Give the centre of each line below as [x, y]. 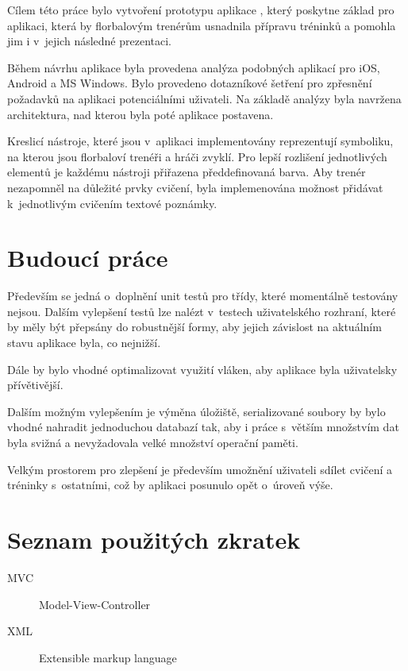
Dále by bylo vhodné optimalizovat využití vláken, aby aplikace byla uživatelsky [202, 369]
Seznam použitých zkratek [154, 539]
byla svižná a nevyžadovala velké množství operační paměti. [153, 442]
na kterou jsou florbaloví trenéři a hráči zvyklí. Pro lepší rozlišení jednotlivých [197, 156]
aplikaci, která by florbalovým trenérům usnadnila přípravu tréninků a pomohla [202, 25]
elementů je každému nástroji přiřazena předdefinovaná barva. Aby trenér [187, 172]
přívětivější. [35, 385]
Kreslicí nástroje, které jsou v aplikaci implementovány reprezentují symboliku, [200, 141]
